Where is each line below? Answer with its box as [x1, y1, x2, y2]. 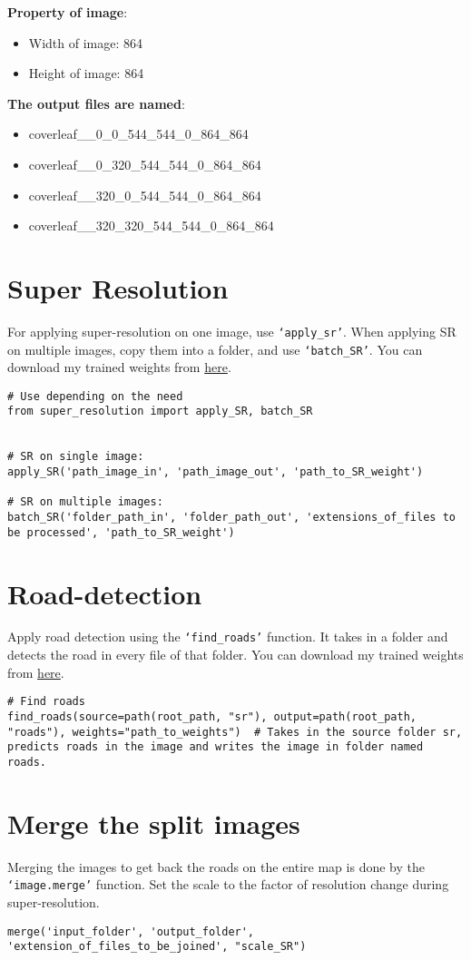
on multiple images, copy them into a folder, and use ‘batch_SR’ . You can [7, 339, 423, 358]
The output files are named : [7, 93, 185, 113]
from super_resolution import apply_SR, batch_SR [7, 405, 313, 418]
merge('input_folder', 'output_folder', [7, 925, 255, 938]
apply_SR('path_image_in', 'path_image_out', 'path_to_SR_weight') [7, 465, 424, 479]
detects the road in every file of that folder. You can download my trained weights [7, 645, 464, 664]
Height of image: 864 [28, 64, 144, 83]
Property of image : [7, 3, 128, 21]
